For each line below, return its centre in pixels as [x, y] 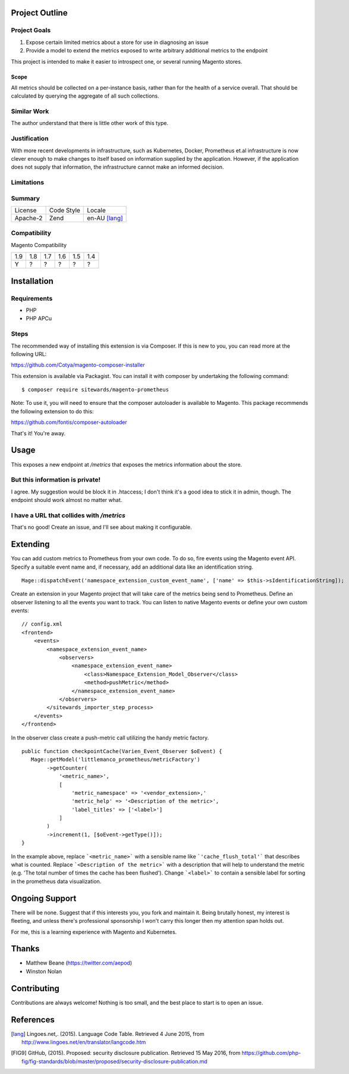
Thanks [25, 949]
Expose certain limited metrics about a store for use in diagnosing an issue [117, 42]
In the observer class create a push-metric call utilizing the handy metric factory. [110, 738]
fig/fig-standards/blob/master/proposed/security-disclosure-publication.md [114, 1061]
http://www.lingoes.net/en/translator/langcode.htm [84, 1042]
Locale [97, 210]
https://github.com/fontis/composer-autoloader [69, 422]
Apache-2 [29, 218]
